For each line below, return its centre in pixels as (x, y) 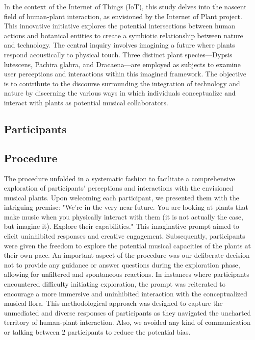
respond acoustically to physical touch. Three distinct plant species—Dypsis (118, 54)
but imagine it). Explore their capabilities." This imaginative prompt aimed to (122, 226)
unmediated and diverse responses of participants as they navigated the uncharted (127, 312)
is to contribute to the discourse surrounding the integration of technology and (122, 83)
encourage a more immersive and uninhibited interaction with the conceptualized (126, 293)
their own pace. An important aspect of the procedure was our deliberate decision (127, 255)
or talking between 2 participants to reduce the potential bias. (97, 332)
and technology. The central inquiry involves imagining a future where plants (120, 45)
